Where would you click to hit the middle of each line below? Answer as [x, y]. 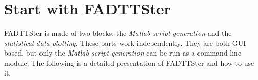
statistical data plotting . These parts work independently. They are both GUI [125, 43]
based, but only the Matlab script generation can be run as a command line [123, 53]
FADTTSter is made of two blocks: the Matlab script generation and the [118, 33]
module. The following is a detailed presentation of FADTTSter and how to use [129, 62]
